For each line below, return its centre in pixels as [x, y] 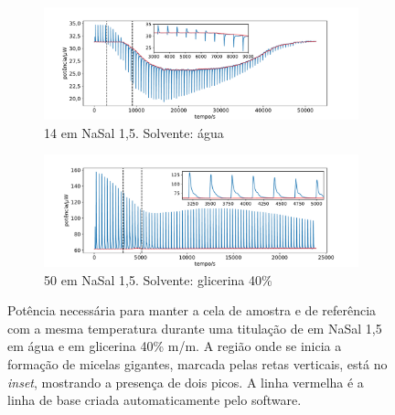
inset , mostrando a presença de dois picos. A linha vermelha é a [186, 382]
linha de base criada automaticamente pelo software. [155, 400]
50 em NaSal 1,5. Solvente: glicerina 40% [158, 279]
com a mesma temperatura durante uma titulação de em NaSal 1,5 [195, 328]
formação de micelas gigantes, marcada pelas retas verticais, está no [197, 364]
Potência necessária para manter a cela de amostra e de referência [192, 310]
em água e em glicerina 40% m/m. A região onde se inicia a [175, 346]
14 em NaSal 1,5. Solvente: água [134, 132]
